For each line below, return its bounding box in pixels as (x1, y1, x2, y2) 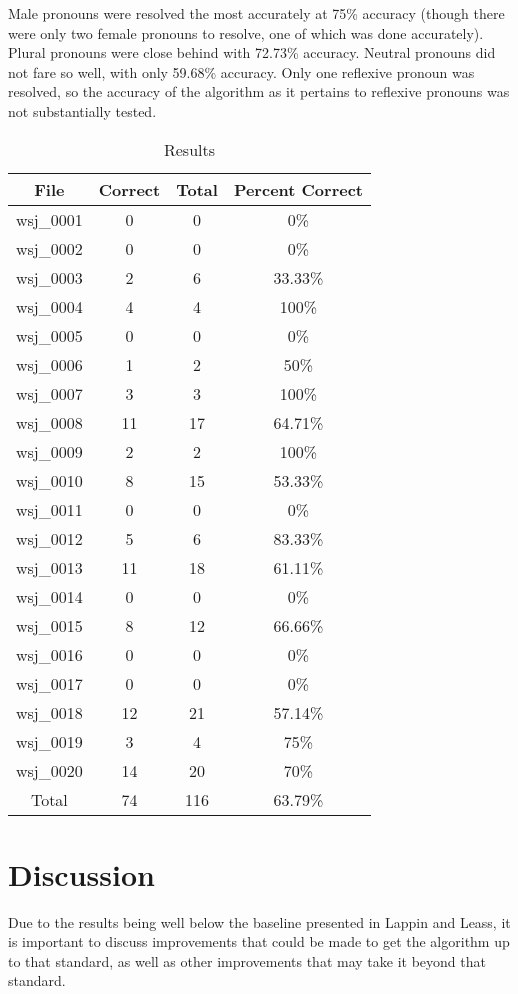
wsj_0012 (16, 526, 83, 550)
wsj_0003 (16, 265, 83, 289)
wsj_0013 (16, 555, 83, 579)
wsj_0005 (16, 323, 83, 347)
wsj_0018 (16, 700, 83, 724)
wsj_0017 (16, 671, 83, 695)
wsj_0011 (16, 497, 83, 521)
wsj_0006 (16, 352, 83, 376)
